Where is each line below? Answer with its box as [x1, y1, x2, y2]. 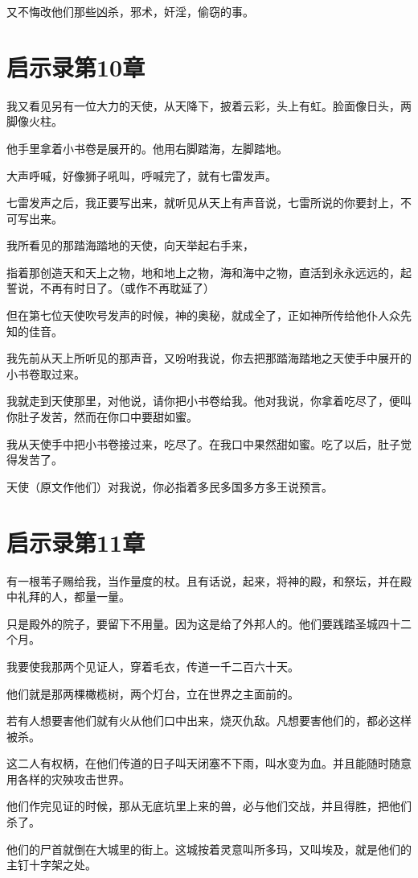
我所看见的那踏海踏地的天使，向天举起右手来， [6, 237, 254, 254]
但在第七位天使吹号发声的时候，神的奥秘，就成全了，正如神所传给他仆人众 [6, 307, 400, 324]
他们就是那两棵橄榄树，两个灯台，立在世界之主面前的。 [6, 685, 299, 702]
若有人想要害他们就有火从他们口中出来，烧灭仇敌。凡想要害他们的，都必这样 [6, 712, 412, 729]
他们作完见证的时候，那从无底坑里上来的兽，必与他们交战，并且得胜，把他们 [6, 797, 412, 814]
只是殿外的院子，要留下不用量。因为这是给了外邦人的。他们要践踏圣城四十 [6, 615, 400, 632]
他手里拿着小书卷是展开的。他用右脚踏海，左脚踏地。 [6, 139, 288, 156]
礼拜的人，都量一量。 [17, 588, 130, 605]
